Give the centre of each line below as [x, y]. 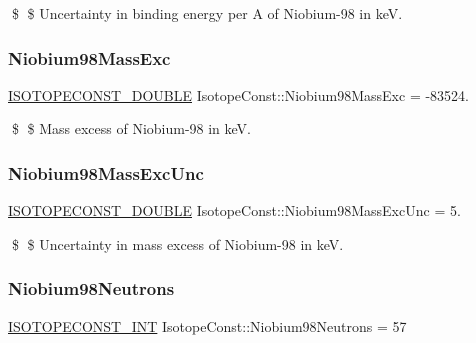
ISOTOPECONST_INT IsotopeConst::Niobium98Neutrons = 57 [207, 325]
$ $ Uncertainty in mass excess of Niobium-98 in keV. [177, 243]
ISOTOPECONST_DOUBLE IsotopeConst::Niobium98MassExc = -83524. [238, 94]
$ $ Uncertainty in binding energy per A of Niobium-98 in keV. [207, 13]
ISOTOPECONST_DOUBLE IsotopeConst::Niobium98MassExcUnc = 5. [234, 210]
